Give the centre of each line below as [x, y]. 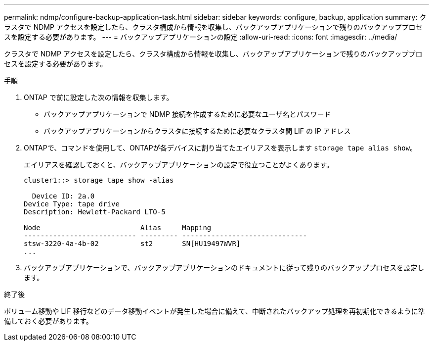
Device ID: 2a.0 [63, 196]
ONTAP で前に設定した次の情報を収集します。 [99, 97]
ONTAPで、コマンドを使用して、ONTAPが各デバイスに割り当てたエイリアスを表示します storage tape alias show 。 [220, 148]
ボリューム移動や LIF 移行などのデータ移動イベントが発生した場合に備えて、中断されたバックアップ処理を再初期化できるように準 [215, 311]
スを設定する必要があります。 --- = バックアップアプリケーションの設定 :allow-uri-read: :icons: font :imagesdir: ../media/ [201, 37]
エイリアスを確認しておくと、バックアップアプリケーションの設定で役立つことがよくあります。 [179, 165]
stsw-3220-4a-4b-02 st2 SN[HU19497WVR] [132, 244]
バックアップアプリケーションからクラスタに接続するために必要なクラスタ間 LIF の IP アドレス [197, 131]
